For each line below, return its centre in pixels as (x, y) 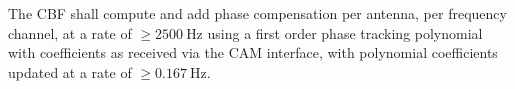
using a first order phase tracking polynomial (345, 32)
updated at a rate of (70, 71)
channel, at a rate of (70, 32)
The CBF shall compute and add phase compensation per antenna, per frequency (257, 13)
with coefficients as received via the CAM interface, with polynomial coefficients (253, 52)
